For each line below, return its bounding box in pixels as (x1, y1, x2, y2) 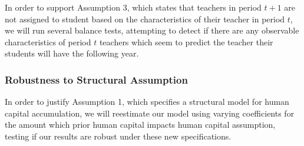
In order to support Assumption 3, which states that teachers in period (5, 1, 262, 13)
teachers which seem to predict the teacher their (99, 35, 273, 48)
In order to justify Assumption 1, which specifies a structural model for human (5, 95, 289, 108)
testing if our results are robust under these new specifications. (5, 130, 232, 142)
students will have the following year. (5, 47, 139, 59)
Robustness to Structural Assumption (5, 72, 188, 87)
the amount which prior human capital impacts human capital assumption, (5, 118, 276, 131)
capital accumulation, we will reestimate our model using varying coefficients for (5, 107, 295, 119)
